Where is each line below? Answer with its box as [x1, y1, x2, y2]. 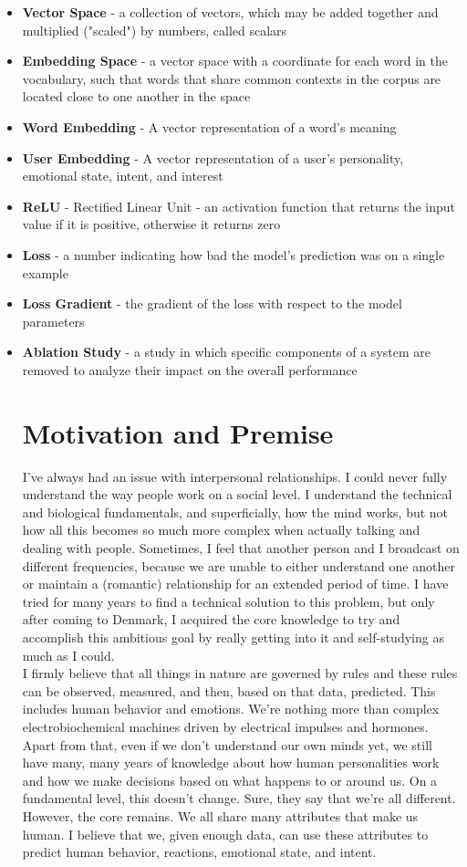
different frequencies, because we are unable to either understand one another [22, 556, 455, 575]
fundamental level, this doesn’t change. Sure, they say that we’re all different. [22, 789, 456, 808]
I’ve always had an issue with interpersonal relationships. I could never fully [22, 466, 448, 486]
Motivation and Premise [22, 413, 334, 451]
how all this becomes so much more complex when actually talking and [22, 520, 420, 539]
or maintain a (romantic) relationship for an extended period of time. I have [22, 574, 449, 593]
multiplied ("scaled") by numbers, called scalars [22, 20, 287, 39]
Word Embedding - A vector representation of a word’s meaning [22, 117, 397, 136]
